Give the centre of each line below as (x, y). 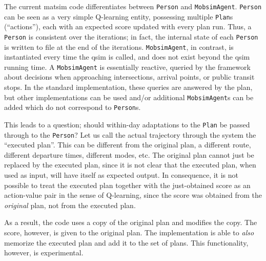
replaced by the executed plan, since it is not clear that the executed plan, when (130, 165)
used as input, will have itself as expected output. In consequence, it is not (121, 175)
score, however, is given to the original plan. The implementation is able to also (129, 232)
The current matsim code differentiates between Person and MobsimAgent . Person (133, 6)
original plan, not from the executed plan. (70, 205)
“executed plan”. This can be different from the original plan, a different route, (128, 145)
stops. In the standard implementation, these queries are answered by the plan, (128, 87)
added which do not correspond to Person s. (73, 107)
